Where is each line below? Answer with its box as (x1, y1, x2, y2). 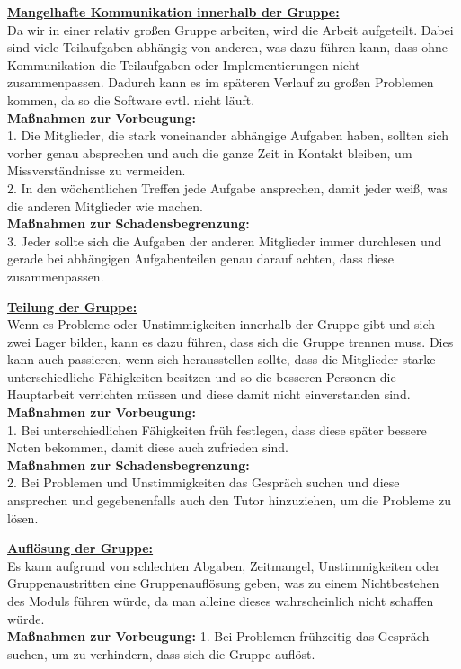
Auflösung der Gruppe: (7, 539, 154, 557)
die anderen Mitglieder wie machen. (7, 196, 203, 215)
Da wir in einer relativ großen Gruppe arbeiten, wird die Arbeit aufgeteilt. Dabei (7, 20, 454, 39)
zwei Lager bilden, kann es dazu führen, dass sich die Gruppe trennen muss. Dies (7, 332, 454, 351)
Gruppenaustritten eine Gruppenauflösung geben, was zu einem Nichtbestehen (7, 574, 439, 593)
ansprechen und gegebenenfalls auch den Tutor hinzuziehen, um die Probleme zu (7, 491, 451, 510)
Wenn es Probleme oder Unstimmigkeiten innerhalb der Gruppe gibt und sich (7, 315, 435, 334)
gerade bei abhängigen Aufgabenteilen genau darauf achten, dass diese (7, 249, 395, 268)
